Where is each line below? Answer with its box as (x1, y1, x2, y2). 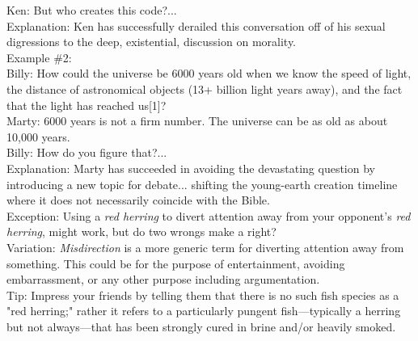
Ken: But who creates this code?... (6, 2, 177, 18)
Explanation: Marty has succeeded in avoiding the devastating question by (6, 159, 375, 176)
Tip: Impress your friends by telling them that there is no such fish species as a (6, 286, 399, 303)
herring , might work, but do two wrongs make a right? (6, 223, 277, 240)
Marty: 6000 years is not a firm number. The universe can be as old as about (6, 112, 388, 129)
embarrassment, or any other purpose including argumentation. (6, 271, 320, 288)
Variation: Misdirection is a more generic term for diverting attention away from (6, 238, 404, 255)
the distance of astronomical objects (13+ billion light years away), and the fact (6, 80, 403, 97)
